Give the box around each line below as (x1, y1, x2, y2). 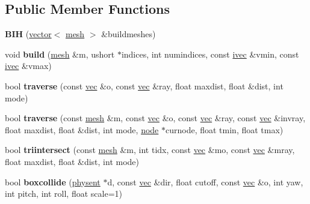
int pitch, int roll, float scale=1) (5, 187, 122, 200)
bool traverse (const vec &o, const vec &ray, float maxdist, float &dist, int (5, 79, 284, 92)
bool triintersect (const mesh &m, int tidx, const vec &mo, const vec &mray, (5, 143, 295, 156)
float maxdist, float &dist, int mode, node (5, 123, 159, 136)
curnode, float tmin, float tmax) (165, 123, 284, 136)
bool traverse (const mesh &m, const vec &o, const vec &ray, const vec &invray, (5, 112, 306, 124)
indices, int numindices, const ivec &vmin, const (121, 47, 299, 60)
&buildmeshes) (101, 28, 156, 40)
